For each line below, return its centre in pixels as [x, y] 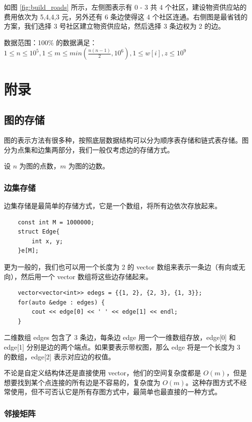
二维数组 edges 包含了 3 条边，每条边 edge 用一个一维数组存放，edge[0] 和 [120, 337]
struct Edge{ [39, 232]
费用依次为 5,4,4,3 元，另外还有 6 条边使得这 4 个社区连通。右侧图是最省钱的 [126, 16]
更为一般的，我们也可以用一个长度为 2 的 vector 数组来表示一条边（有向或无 [125, 266]
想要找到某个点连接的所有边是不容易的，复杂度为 [82, 382]
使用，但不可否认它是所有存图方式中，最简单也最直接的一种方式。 [116, 392]
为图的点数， [40, 166]
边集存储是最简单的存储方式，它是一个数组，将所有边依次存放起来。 [113, 205]
